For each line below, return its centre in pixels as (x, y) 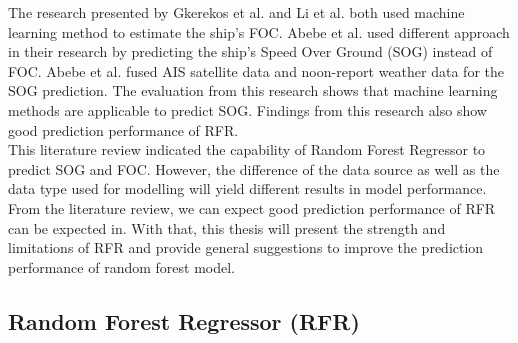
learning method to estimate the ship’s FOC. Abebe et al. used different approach (259, 31)
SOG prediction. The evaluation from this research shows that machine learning (253, 90)
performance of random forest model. (121, 266)
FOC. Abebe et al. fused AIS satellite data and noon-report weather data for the (256, 70)
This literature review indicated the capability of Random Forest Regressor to (247, 149)
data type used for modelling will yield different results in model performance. (247, 188)
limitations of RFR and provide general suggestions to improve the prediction (246, 247)
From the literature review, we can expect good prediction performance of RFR (252, 207)
